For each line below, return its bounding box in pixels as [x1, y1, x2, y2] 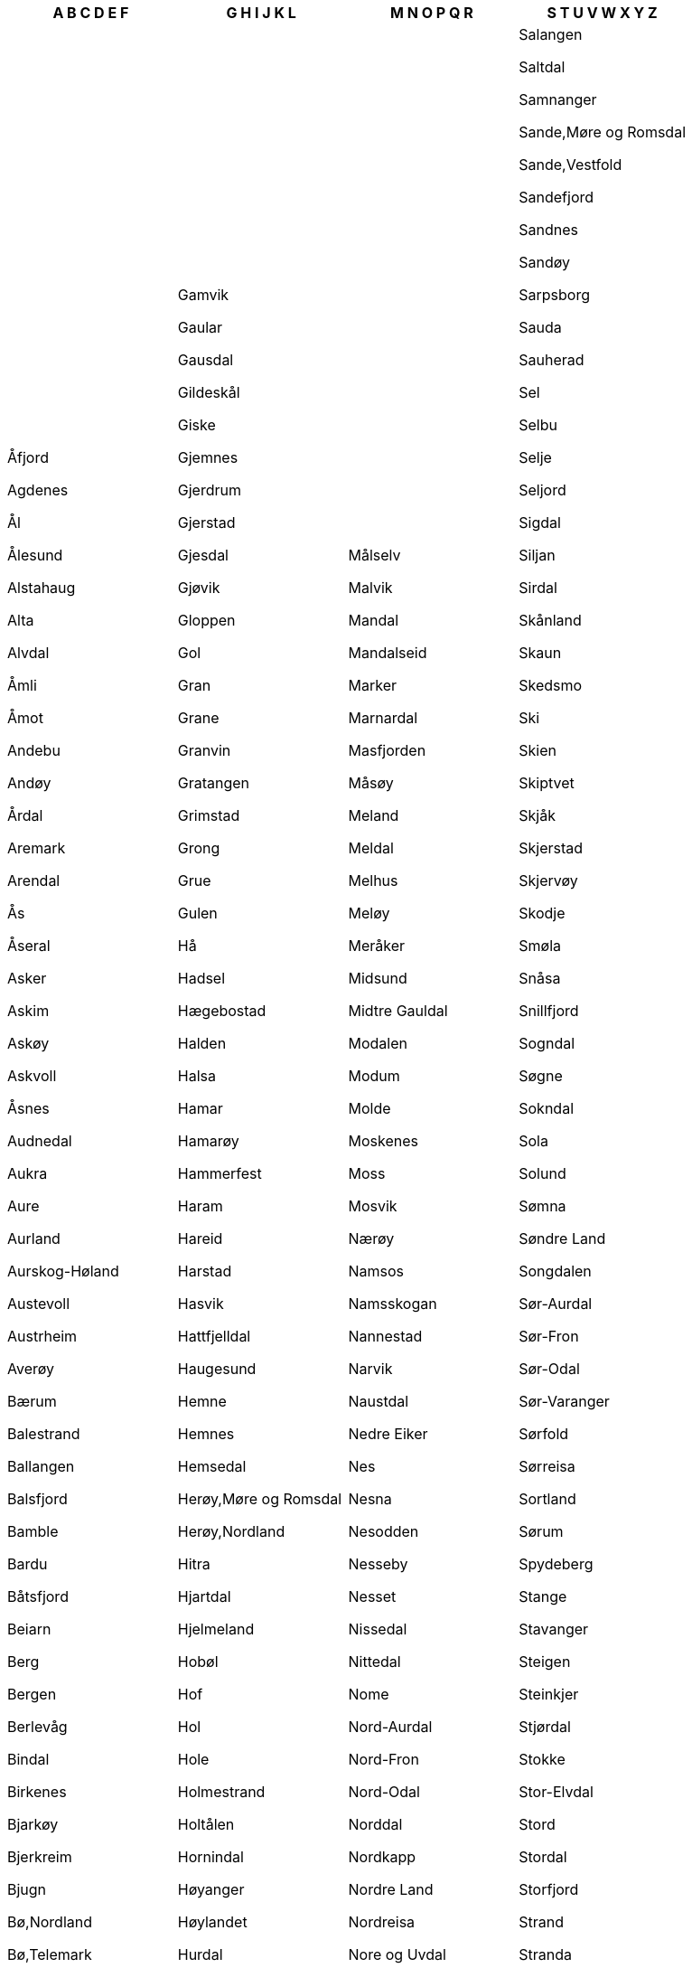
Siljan [519, 546, 556, 564]
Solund [519, 1164, 566, 1182]
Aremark [7, 839, 66, 857]
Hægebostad [177, 1002, 267, 1020]
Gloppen [177, 611, 236, 629]
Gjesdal [177, 546, 229, 564]
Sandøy [519, 253, 571, 271]
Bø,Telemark [7, 1945, 92, 1963]
